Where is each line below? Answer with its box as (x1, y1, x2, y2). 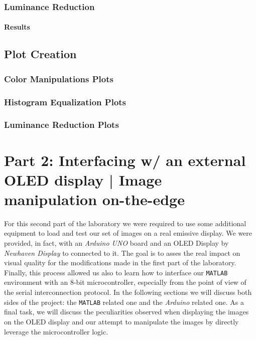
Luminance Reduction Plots (4, 118, 119, 131)
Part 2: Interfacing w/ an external (4, 149, 246, 170)
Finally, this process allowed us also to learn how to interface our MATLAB (4, 267, 228, 277)
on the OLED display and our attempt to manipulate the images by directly (4, 316, 239, 326)
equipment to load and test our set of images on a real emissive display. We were (4, 228, 252, 238)
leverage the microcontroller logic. (4, 326, 108, 336)
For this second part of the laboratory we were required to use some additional (4, 218, 246, 228)
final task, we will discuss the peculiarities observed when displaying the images (4, 306, 249, 317)
